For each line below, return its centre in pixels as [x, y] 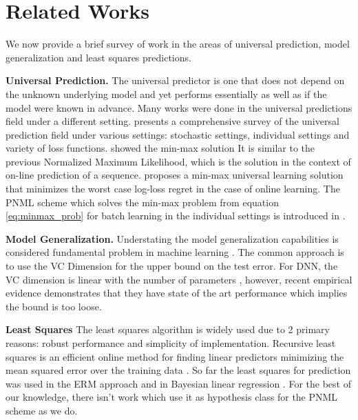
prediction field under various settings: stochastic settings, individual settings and [178, 134]
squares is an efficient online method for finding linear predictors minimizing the [175, 356]
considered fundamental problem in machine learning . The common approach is [175, 252]
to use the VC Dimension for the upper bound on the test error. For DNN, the [172, 266]
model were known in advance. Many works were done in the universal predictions [179, 107]
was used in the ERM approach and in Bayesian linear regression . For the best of [178, 383]
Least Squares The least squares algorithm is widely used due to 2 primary [168, 329]
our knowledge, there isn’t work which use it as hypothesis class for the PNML [172, 397]
